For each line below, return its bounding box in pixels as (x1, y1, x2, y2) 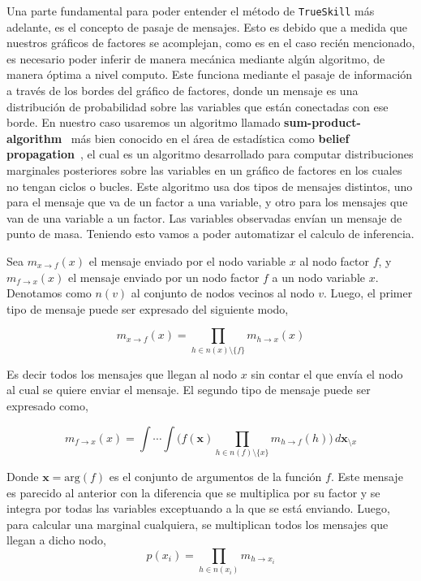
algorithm (6, 129, 62, 146)
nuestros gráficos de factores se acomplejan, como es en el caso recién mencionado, (6, 34, 415, 51)
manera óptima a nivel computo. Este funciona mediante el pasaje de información (6, 66, 413, 83)
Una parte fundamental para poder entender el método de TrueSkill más (6, 2, 375, 19)
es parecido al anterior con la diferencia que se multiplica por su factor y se (6, 483, 380, 501)
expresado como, (6, 397, 88, 414)
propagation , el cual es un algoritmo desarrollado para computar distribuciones (6, 145, 414, 163)
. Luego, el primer (324, 284, 413, 301)
